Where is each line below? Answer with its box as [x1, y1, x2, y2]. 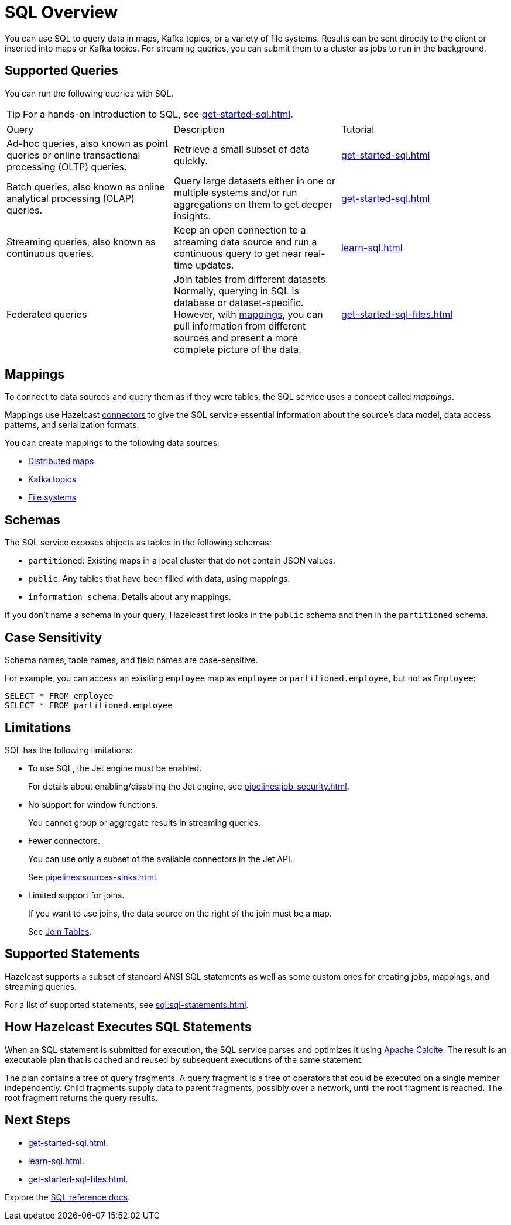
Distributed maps [28, 456, 94, 466]
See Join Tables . [28, 926, 92, 936]
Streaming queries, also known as [6, 235, 156, 248]
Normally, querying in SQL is [173, 284, 299, 297]
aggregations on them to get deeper [173, 198, 333, 210]
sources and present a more [173, 331, 298, 344]
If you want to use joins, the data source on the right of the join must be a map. [28, 908, 332, 918]
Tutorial [341, 123, 375, 135]
